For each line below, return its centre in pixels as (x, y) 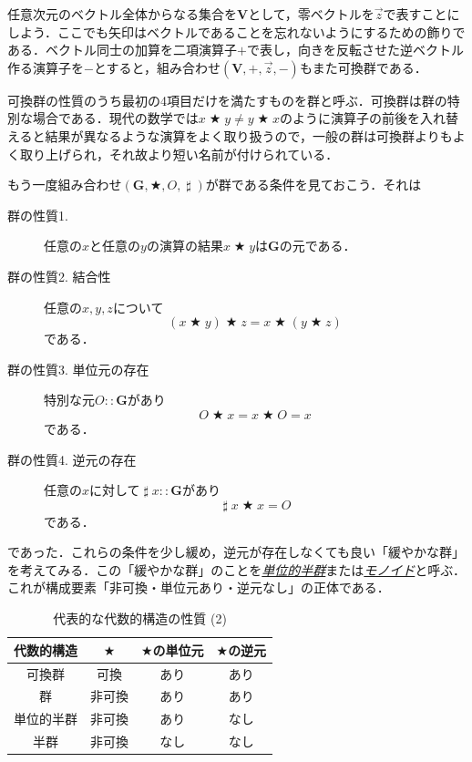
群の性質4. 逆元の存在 (72, 459)
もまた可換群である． (363, 67)
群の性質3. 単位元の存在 (78, 369)
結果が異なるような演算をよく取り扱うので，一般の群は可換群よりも (249, 135)
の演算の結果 (185, 246)
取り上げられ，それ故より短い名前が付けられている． (179, 154)
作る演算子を (46, 67)
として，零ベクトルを (311, 14)
